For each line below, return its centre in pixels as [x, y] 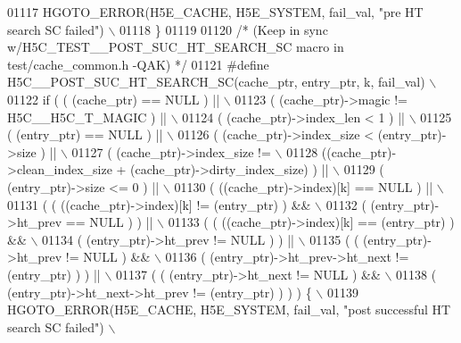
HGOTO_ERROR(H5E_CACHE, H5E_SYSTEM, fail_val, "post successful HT [229, 310]
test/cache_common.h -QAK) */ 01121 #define [138, 64]
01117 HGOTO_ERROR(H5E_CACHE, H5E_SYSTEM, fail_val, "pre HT [215, 12]
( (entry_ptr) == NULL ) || [85, 134]
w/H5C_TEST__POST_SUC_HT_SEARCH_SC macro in [176, 47]
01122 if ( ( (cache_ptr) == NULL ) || [114, 99]
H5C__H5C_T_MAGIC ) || [87, 117]
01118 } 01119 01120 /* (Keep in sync [224, 29]
